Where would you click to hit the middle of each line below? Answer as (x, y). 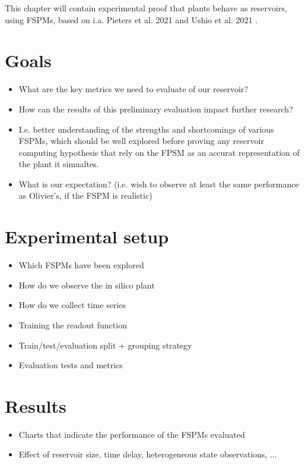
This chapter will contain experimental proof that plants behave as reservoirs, (146, 8)
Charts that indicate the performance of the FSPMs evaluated (132, 434)
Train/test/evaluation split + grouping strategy (105, 345)
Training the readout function (73, 325)
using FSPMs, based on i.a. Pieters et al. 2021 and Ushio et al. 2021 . (131, 19)
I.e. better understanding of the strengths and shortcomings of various (146, 129)
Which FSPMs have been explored (81, 265)
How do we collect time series (72, 305)
